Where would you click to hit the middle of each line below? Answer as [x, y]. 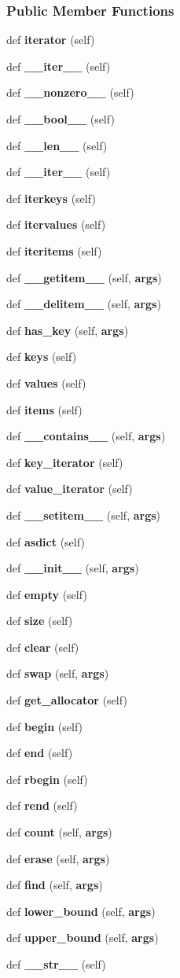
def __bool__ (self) [61, 119]
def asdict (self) [46, 541]
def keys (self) [42, 357]
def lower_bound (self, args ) [81, 911]
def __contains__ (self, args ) [86, 436]
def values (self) [46, 382]
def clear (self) [43, 647]
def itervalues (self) [56, 224]
